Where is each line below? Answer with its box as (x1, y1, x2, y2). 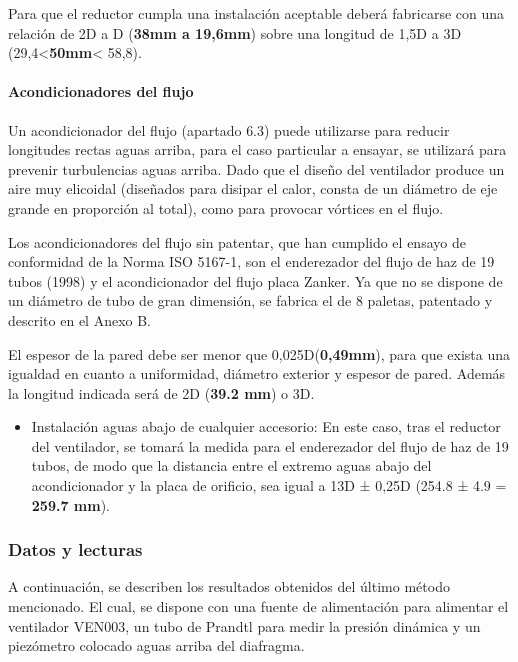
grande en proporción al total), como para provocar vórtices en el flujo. (8, 197, 444, 218)
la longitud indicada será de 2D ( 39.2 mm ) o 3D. (8, 382, 315, 403)
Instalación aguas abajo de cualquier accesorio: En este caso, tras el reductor (31, 416, 501, 437)
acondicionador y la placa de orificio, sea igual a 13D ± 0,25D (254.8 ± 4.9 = (31, 475, 507, 496)
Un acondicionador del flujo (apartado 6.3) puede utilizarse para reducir (8, 119, 450, 140)
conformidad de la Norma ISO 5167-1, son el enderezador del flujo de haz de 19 (8, 251, 495, 272)
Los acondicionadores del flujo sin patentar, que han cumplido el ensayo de (8, 231, 466, 252)
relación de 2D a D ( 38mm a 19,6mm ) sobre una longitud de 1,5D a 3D (8, 22, 462, 43)
